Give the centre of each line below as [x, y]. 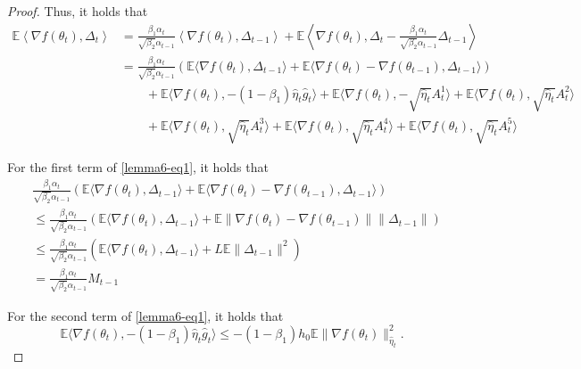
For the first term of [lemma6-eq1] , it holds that [138, 167]
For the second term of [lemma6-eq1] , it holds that [145, 315]
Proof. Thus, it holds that [78, 11]
